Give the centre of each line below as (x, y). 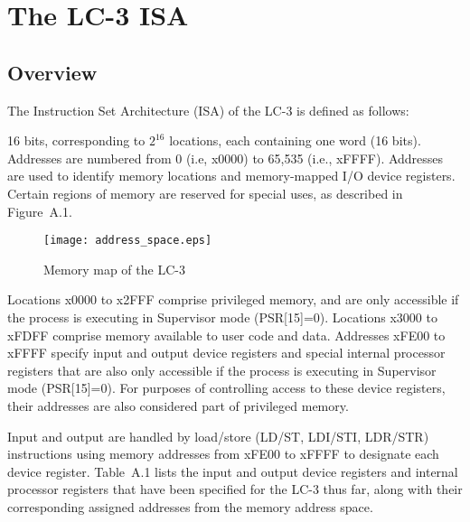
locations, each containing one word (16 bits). (295, 140)
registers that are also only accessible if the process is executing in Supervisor (222, 370)
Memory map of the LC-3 (114, 269)
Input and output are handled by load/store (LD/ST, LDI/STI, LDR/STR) (218, 436)
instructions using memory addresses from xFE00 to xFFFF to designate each (223, 454)
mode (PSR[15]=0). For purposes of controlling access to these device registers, (226, 388)
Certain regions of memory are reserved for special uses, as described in (205, 193)
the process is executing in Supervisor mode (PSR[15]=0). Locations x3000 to (222, 317)
